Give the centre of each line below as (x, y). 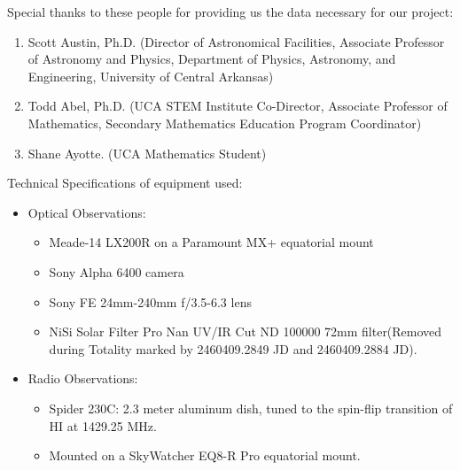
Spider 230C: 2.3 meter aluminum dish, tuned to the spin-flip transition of (251, 408)
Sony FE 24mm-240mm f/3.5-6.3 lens (150, 301)
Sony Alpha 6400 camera (117, 271)
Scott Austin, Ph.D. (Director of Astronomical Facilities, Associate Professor (236, 41)
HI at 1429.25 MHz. (103, 425)
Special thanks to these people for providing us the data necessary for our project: (230, 12)
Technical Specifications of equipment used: (125, 183)
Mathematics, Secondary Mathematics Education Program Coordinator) (225, 123)
